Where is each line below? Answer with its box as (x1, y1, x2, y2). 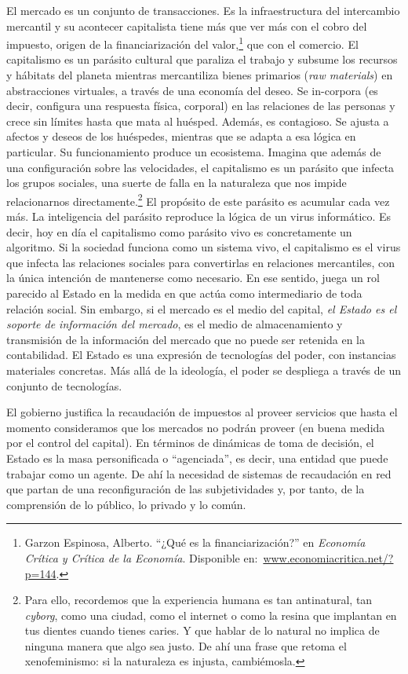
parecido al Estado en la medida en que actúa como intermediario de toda (6, 285, 362, 301)
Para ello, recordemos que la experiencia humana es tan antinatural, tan (24, 592, 373, 608)
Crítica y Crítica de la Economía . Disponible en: (24, 549, 258, 566)
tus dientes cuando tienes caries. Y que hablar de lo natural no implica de (24, 622, 380, 639)
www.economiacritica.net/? (263, 549, 394, 566)
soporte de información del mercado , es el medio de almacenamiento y (6, 316, 343, 332)
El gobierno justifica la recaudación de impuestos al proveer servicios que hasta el (6, 404, 398, 420)
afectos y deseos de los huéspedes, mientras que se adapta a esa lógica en (6, 128, 356, 145)
